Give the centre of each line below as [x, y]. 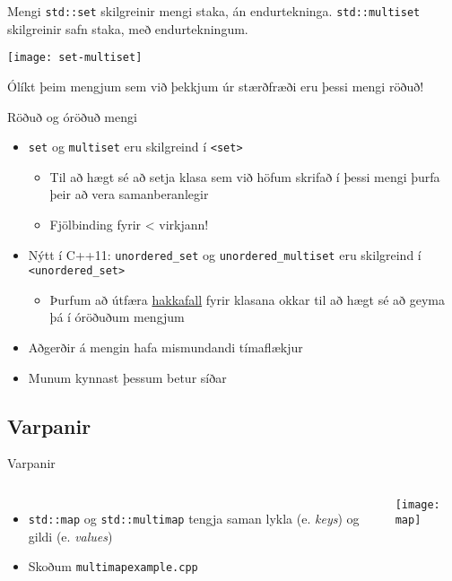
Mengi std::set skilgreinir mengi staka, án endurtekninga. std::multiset [214, 11]
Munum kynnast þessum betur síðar [127, 377]
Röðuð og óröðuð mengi [72, 116]
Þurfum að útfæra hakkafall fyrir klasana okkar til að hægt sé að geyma [248, 299]
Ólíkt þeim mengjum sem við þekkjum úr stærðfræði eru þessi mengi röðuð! [216, 86]
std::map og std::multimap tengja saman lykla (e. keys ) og [194, 519]
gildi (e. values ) [70, 536]
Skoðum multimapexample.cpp [113, 566]
